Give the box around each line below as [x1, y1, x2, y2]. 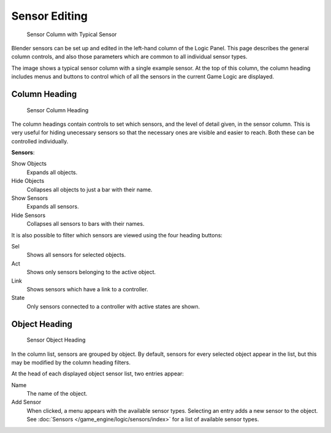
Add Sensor [11, 399, 42, 406]
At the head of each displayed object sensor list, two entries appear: [11, 370, 184, 377]
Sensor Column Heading [26, 106, 89, 113]
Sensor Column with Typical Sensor [26, 31, 117, 38]
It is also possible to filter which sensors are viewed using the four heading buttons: [11, 231, 223, 239]
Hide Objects [11, 177, 45, 185]
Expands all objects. [26, 169, 78, 176]
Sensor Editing [11, 9, 88, 23]
